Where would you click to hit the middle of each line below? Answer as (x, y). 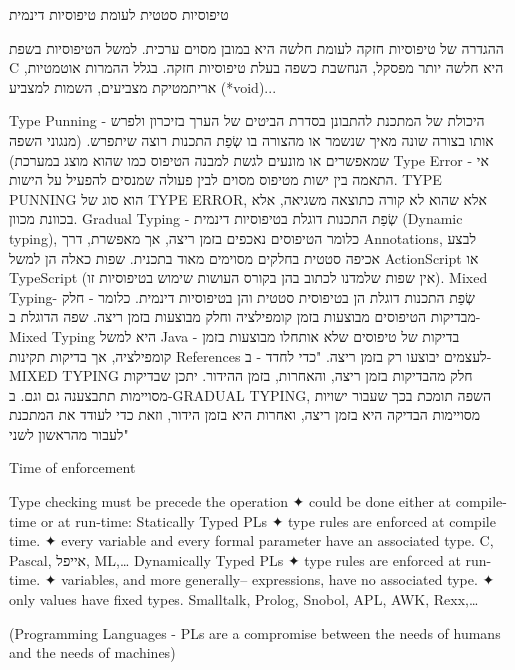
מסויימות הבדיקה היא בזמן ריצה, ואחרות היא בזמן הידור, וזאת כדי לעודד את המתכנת (245, 414)
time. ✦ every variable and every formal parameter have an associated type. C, (251, 540)
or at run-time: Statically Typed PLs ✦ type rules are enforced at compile (268, 520)
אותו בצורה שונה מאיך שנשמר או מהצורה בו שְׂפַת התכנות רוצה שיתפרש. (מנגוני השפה (251, 139)
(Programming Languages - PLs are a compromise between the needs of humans (255, 632)
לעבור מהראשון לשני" (69, 433)
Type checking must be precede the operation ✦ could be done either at (230, 501)
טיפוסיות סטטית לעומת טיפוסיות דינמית (119, 14)
